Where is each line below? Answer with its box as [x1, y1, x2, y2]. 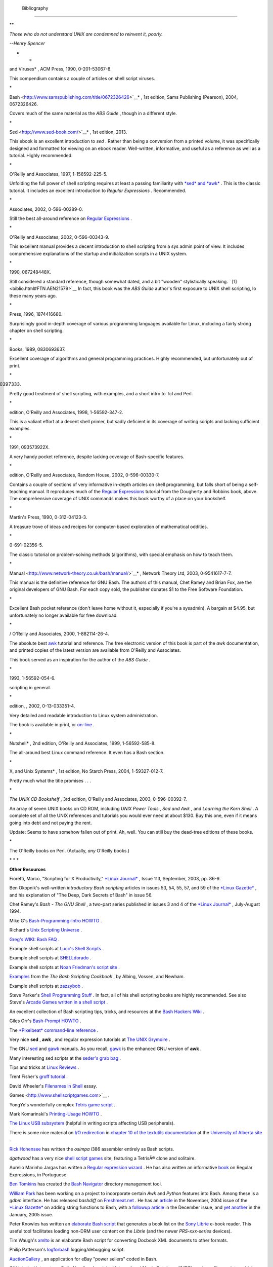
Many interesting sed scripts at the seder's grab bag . [9, 1055, 121, 1061]
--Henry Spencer [9, 41, 45, 47]
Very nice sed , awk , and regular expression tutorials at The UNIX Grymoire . [9, 1036, 170, 1042]
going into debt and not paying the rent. [9, 819, 92, 826]
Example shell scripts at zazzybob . [9, 983, 83, 989]
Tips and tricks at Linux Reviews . [9, 1064, 79, 1070]
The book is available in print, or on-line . [9, 722, 95, 728]
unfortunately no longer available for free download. [9, 612, 118, 618]
